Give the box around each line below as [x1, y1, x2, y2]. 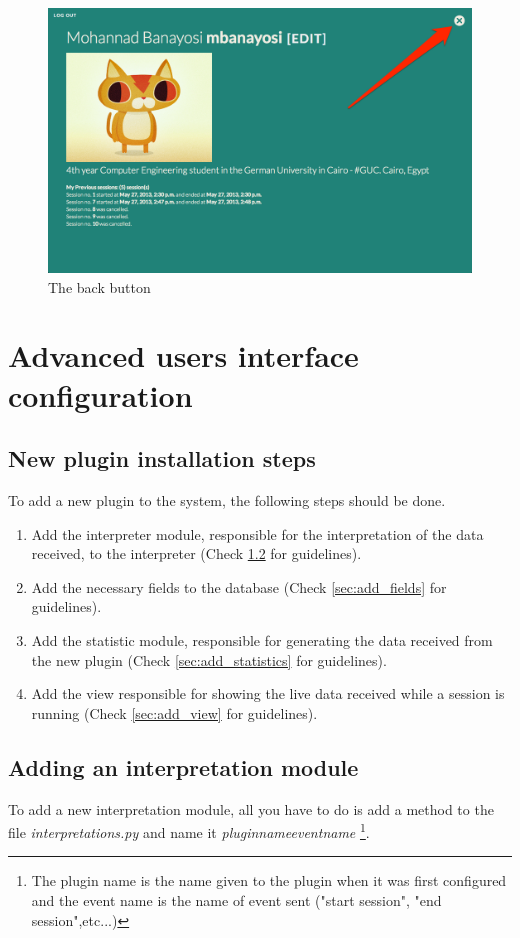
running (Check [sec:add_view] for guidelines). [31, 702, 318, 723]
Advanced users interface [8, 335, 359, 376]
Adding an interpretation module [8, 751, 359, 782]
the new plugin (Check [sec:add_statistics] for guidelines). [31, 649, 387, 670]
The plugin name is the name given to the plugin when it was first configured [31, 870, 507, 891]
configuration [8, 374, 193, 415]
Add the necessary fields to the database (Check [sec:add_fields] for [31, 576, 447, 597]
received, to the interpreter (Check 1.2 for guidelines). [31, 543, 362, 564]
